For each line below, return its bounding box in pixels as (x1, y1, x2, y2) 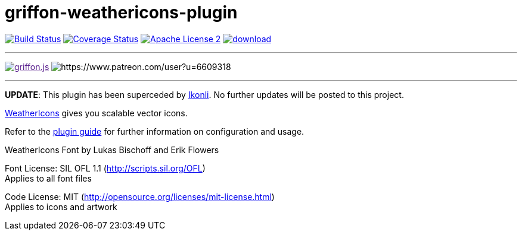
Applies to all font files (5, 173, 92, 183)
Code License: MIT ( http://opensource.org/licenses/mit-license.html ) (5, 191, 275, 202)
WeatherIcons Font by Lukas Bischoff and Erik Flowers (5, 144, 219, 155)
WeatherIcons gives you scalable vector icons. (5, 107, 188, 118)
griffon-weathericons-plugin (5, 2, 238, 23)
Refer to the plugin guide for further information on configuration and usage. (5, 126, 304, 136)
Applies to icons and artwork (5, 201, 117, 212)
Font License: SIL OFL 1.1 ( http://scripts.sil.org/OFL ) (5, 163, 206, 173)
